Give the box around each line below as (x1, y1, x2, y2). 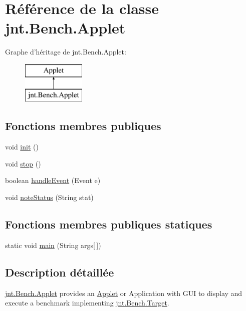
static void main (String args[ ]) (5, 239, 101, 250)
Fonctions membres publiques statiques (5, 216, 212, 232)
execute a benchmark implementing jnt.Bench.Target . (5, 297, 169, 308)
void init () (5, 141, 39, 152)
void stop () (5, 158, 41, 168)
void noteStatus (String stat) (5, 192, 94, 202)
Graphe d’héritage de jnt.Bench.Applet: (5, 46, 126, 57)
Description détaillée (5, 264, 114, 279)
